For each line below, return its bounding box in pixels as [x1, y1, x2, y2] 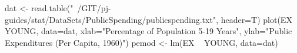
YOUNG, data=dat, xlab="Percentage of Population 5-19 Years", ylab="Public [5, 25, 292, 37]
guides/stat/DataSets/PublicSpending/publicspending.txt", [5, 13, 219, 25]
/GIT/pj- [77, 2, 111, 14]
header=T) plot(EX [221, 13, 292, 25]
